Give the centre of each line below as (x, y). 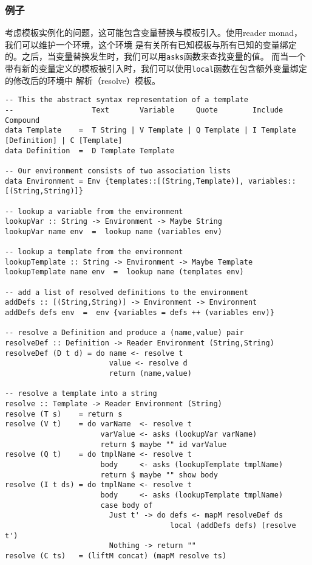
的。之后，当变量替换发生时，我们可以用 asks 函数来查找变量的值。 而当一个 (155, 56)
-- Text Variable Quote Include (144, 110)
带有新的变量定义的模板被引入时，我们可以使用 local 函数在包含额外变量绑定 (156, 68)
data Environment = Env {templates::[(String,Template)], (124, 181)
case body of (127, 505)
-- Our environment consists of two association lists (118, 171)
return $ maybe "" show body (159, 475)
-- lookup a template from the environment (94, 252)
